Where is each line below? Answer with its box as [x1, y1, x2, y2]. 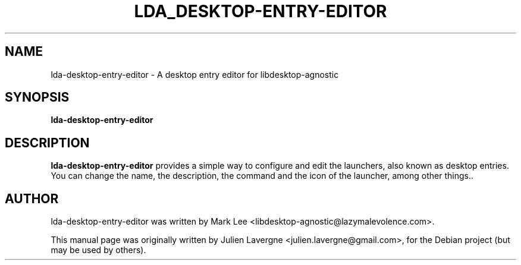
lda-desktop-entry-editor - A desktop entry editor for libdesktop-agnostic [51, 69, 339, 80]
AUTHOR [5, 191, 59, 206]
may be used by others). [51, 245, 146, 255]
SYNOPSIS [5, 90, 70, 105]
